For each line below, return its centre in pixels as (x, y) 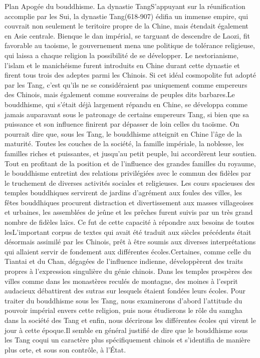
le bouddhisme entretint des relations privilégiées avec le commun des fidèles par (128, 173)
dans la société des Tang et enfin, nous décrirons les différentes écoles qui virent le (130, 320)
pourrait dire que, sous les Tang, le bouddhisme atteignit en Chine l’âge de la (123, 133)
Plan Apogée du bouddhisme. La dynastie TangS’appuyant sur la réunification (125, 6)
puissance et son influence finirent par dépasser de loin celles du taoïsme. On (122, 124)
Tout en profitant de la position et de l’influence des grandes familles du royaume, (130, 163)
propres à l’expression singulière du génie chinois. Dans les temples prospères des (128, 271)
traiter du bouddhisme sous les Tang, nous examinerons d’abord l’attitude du (123, 300)
